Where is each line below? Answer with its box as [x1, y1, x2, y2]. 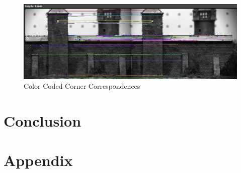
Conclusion [4, 110, 82, 131]
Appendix [4, 150, 73, 170]
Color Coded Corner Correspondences [24, 81, 140, 91]
